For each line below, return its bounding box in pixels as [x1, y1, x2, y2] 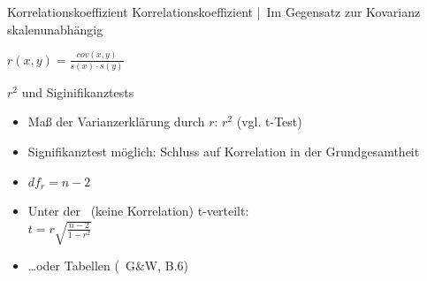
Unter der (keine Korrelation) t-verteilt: [27, 201, 249, 220]
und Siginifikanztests [21, 82, 134, 101]
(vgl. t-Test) [236, 112, 302, 131]
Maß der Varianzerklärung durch [27, 112, 205, 131]
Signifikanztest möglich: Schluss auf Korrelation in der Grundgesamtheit [27, 142, 420, 160]
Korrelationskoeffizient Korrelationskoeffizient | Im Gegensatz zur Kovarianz [7, 3, 421, 20]
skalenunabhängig [7, 19, 103, 38]
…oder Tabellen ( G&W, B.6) [27, 256, 189, 275]
